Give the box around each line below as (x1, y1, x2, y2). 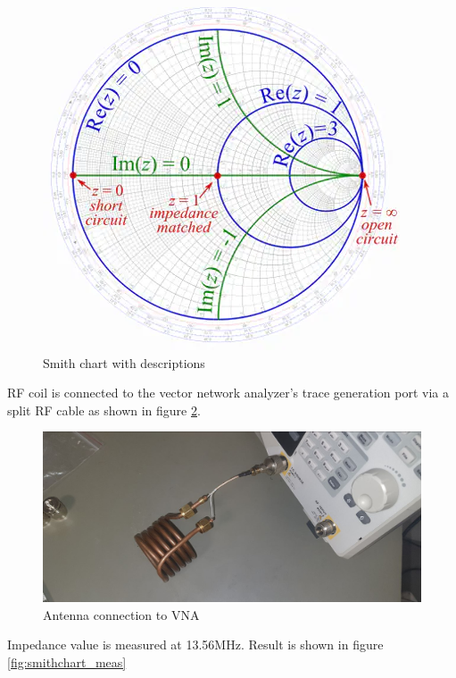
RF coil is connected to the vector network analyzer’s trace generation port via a (7, 383, 450, 402)
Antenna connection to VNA (43, 605, 200, 624)
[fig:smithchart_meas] (7, 653, 127, 672)
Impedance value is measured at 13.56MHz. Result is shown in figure (7, 635, 384, 654)
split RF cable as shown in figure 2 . (7, 400, 201, 419)
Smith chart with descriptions (43, 353, 205, 372)
